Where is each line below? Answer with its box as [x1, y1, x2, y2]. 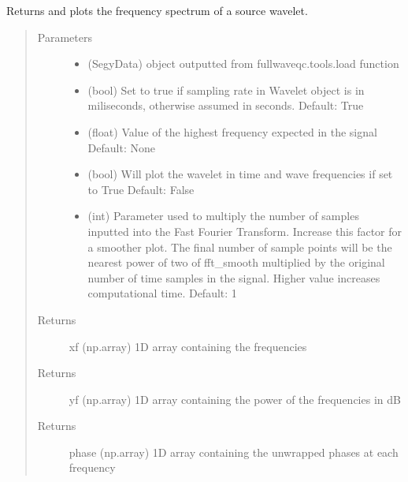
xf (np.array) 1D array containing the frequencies [69, 338, 307, 354]
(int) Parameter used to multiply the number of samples [87, 207, 359, 224]
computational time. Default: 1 [87, 285, 237, 301]
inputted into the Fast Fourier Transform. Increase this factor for [87, 222, 402, 239]
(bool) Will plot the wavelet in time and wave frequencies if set [87, 166, 393, 182]
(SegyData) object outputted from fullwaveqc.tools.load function [87, 55, 399, 72]
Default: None [87, 139, 155, 155]
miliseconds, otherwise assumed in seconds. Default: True [87, 97, 364, 114]
